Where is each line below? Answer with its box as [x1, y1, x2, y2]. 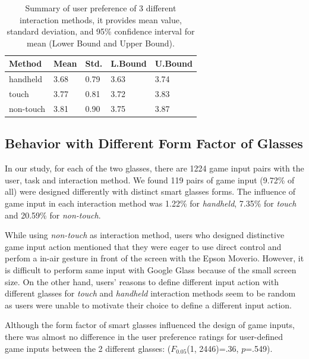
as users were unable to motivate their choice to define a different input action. [5, 298, 292, 311]
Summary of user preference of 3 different [25, 2, 176, 14]
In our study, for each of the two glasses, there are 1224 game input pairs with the [5, 162, 304, 174]
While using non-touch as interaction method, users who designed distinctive [5, 229, 285, 241]
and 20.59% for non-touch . [5, 208, 101, 221]
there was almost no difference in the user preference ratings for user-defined [5, 330, 283, 342]
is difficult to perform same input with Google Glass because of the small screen [5, 263, 297, 276]
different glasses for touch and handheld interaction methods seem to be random [5, 287, 296, 299]
